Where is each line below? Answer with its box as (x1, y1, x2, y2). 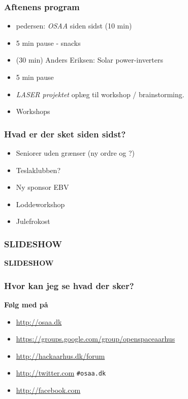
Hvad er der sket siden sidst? (4, 127, 126, 140)
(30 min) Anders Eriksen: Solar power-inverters (16, 54, 164, 65)
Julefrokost (16, 216, 50, 226)
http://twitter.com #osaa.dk (16, 367, 106, 378)
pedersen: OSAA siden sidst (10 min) (16, 20, 132, 31)
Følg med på (4, 299, 48, 309)
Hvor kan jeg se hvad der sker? (4, 279, 134, 292)
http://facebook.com (16, 385, 81, 395)
